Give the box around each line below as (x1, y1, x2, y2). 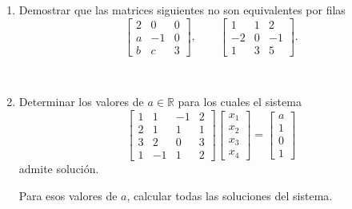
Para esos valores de (18, 187, 118, 203)
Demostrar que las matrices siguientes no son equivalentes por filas (18, 2, 346, 18)
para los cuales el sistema (178, 93, 302, 110)
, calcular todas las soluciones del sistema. (126, 187, 333, 203)
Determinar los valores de (18, 93, 144, 110)
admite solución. (18, 160, 99, 176)
